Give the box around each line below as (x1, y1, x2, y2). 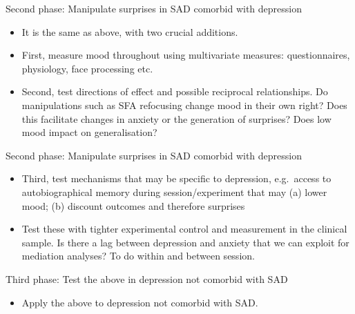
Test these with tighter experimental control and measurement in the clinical (21, 222, 347, 236)
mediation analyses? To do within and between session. (21, 248, 255, 263)
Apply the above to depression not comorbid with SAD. (21, 295, 258, 309)
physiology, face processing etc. (21, 61, 153, 75)
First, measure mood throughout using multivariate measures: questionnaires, (21, 48, 350, 62)
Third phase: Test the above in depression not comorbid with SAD (6, 271, 288, 286)
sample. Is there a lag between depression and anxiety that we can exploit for (21, 235, 349, 249)
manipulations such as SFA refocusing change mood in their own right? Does (21, 97, 347, 112)
